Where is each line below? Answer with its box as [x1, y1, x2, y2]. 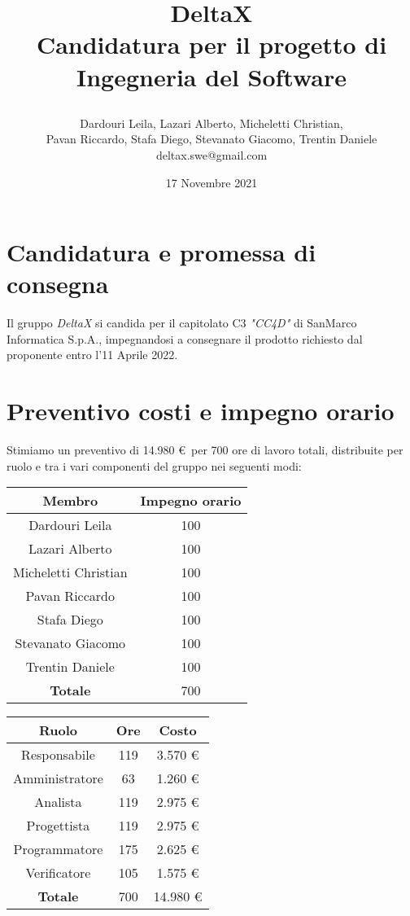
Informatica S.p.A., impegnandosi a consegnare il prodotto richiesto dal [7, 330, 363, 347]
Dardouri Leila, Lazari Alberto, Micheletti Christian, [80, 114, 343, 131]
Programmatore [13, 839, 103, 859]
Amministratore [13, 769, 103, 788]
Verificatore [25, 863, 91, 883]
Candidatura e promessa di [7, 235, 316, 269]
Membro [42, 491, 98, 511]
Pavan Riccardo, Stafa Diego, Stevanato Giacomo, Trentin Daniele [46, 130, 377, 147]
